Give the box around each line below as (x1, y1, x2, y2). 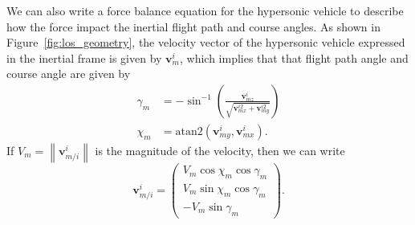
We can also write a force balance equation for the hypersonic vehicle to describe (6, 2, 404, 18)
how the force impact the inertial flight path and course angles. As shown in (6, 18, 380, 35)
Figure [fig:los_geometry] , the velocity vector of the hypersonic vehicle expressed (6, 34, 405, 51)
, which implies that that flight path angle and (180, 49, 409, 66)
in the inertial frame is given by (6, 49, 162, 66)
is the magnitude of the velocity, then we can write (95, 142, 345, 159)
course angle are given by (6, 65, 131, 82)
